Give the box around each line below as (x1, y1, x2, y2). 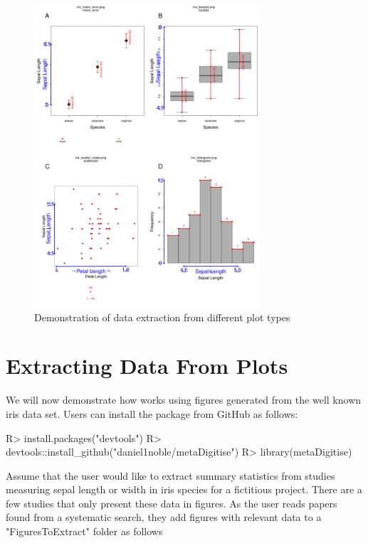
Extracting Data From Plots (6, 351, 288, 380)
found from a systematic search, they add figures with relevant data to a (6, 510, 322, 525)
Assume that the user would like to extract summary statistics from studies (6, 468, 335, 483)
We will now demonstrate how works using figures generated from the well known (6, 392, 362, 407)
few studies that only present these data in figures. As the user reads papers (6, 495, 337, 510)
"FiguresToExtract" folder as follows (6, 524, 163, 539)
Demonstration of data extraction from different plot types (34, 309, 290, 324)
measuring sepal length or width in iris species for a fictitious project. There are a (6, 482, 362, 497)
